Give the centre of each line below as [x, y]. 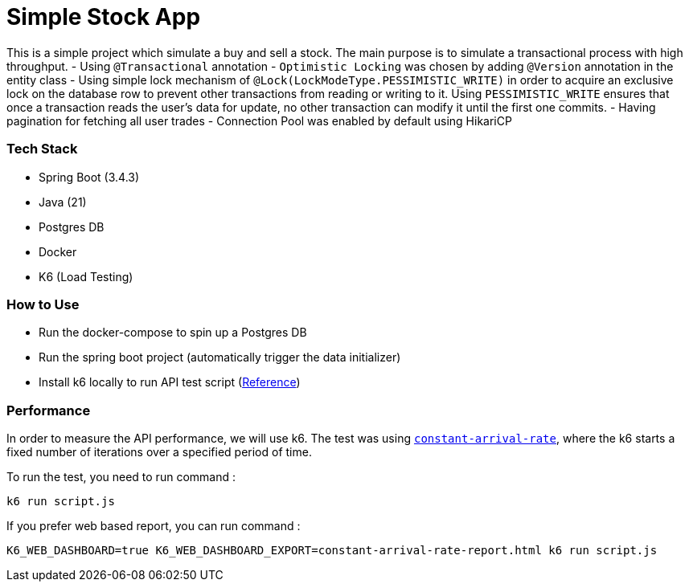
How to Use [43, 304]
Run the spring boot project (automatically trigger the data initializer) [220, 357]
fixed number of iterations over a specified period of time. [159, 452]
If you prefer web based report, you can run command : [154, 526]
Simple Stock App [104, 17]
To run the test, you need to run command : [121, 477]
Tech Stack [42, 149]
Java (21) [63, 202]
